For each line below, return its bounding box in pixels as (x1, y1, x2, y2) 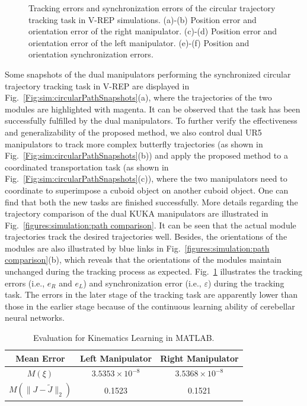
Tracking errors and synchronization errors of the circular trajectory (28, 2, 276, 14)
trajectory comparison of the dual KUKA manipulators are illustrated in (5, 207, 268, 220)
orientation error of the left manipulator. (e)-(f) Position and (28, 36, 250, 49)
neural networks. (5, 311, 65, 324)
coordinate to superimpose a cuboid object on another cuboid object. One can (5, 183, 289, 196)
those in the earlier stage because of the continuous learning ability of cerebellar (5, 299, 295, 312)
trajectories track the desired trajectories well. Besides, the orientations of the (5, 230, 287, 243)
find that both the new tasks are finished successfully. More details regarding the (5, 195, 298, 208)
